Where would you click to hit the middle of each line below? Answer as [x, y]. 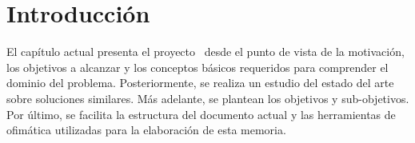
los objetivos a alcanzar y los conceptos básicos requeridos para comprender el [198, 67]
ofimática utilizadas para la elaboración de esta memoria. [146, 130]
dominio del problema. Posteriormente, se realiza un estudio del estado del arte [200, 83]
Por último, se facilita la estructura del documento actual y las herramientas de [201, 114]
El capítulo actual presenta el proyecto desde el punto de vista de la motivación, [206, 52]
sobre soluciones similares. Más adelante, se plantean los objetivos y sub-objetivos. [208, 98]
